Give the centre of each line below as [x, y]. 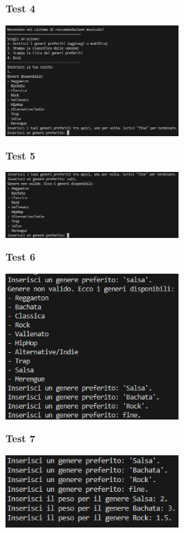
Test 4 [21, 8]
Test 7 [21, 438]
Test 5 [21, 155]
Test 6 [21, 257]
